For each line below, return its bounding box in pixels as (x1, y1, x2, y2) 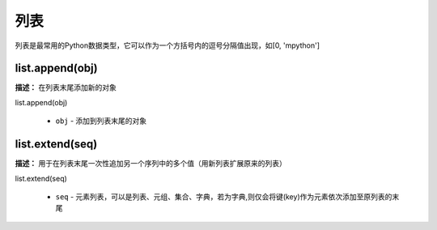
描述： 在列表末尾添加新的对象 (15, 83, 117, 92)
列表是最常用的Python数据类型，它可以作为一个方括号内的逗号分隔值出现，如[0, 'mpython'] (15, 40, 320, 50)
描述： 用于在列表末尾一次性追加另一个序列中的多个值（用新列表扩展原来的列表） (15, 159, 286, 168)
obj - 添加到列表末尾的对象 (55, 116, 147, 126)
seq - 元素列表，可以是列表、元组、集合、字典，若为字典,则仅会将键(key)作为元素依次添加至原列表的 (55, 191, 392, 202)
